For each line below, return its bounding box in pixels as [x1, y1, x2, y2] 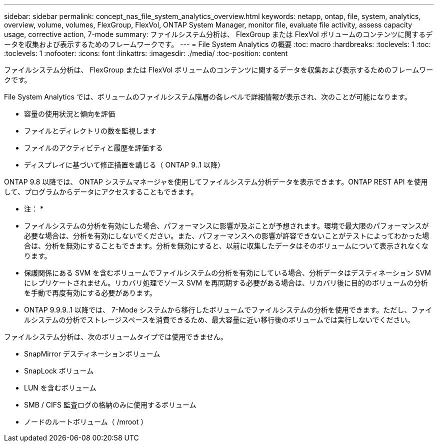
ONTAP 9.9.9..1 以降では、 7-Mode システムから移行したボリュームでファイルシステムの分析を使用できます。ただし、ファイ [24, 305, 432, 314]
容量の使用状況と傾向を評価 [24, 109, 115, 118]
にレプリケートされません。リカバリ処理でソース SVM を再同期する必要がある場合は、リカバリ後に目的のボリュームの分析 [24, 278, 428, 287]
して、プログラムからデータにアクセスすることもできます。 [4, 187, 198, 196]
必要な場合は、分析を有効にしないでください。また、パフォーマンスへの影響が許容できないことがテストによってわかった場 [24, 231, 429, 240]
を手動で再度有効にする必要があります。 [24, 288, 156, 297]
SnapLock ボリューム [24, 366, 94, 375]
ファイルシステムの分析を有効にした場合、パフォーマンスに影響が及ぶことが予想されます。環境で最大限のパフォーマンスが [24, 221, 429, 230]
